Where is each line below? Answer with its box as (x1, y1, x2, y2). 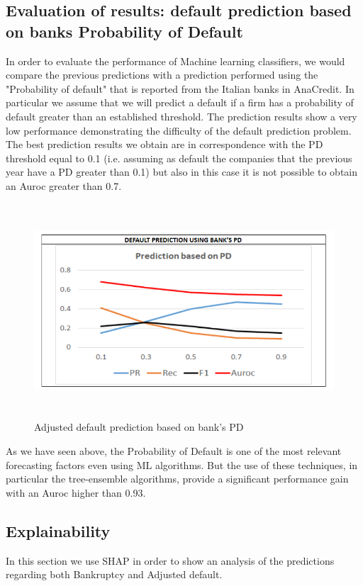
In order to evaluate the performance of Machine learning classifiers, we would (6, 53, 345, 68)
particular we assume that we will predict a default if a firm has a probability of (6, 95, 354, 110)
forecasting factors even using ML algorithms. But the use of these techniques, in (6, 457, 358, 472)
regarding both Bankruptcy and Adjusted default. (6, 567, 223, 582)
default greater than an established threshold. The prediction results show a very (6, 108, 357, 123)
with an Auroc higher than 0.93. (6, 485, 146, 500)
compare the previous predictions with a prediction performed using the (6, 67, 318, 82)
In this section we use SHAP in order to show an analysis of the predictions (6, 553, 335, 568)
